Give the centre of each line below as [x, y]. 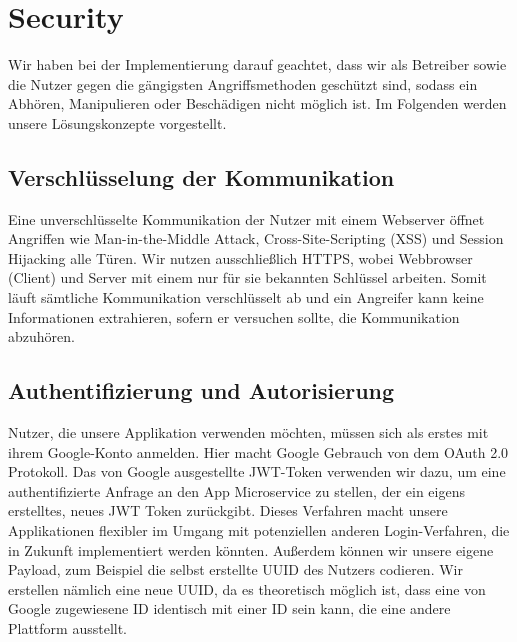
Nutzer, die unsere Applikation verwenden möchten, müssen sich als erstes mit [248, 432]
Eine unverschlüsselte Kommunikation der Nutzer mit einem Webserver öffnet [246, 218]
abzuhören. [41, 336]
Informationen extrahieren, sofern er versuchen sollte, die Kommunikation [234, 316]
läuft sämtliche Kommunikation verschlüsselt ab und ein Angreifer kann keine [246, 297]
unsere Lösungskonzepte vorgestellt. [117, 122]
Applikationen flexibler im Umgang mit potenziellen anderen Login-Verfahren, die [259, 530]
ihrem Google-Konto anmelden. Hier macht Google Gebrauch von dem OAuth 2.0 [258, 451]
